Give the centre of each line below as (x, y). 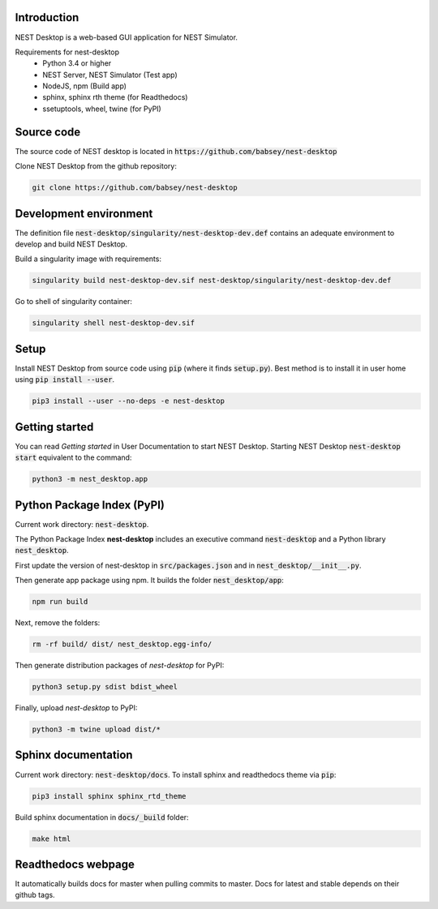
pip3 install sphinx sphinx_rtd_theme (109, 796)
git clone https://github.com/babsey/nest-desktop (135, 188)
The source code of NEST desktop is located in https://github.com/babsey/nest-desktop (176, 151)
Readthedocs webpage (75, 864)
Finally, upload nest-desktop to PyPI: (76, 708)
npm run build (60, 602)
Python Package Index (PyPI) (90, 505)
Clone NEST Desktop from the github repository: (96, 166)
